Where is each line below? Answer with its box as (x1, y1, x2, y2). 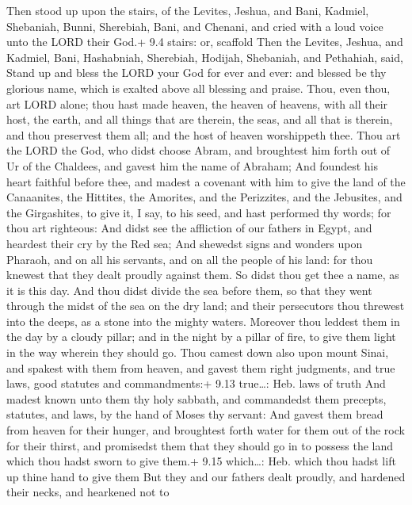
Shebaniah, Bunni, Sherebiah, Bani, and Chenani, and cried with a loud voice (6, 17, 383, 34)
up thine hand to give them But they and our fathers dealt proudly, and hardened (6, 468, 406, 484)
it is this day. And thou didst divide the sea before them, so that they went (6, 281, 372, 298)
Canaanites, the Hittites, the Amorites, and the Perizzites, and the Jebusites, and (6, 189, 402, 205)
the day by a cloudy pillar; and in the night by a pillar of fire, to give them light (6, 328, 396, 345)
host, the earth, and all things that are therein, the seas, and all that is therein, (6, 111, 393, 128)
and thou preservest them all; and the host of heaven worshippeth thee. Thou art (6, 126, 401, 143)
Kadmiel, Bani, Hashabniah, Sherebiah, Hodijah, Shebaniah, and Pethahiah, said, (6, 48, 403, 65)
